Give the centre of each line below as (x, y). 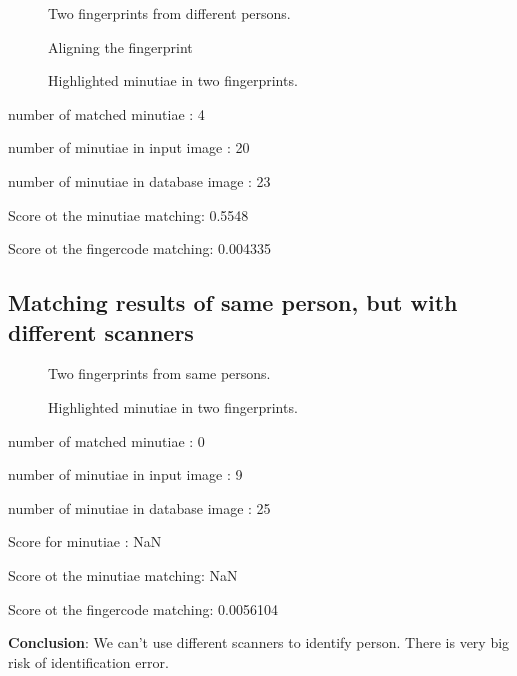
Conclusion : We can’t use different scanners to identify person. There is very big (259, 642)
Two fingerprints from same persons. (159, 373)
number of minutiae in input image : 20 (129, 147)
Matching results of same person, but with (233, 302)
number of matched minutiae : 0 (106, 440)
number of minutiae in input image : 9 (125, 474)
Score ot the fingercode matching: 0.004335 (139, 248)
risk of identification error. (88, 661)
